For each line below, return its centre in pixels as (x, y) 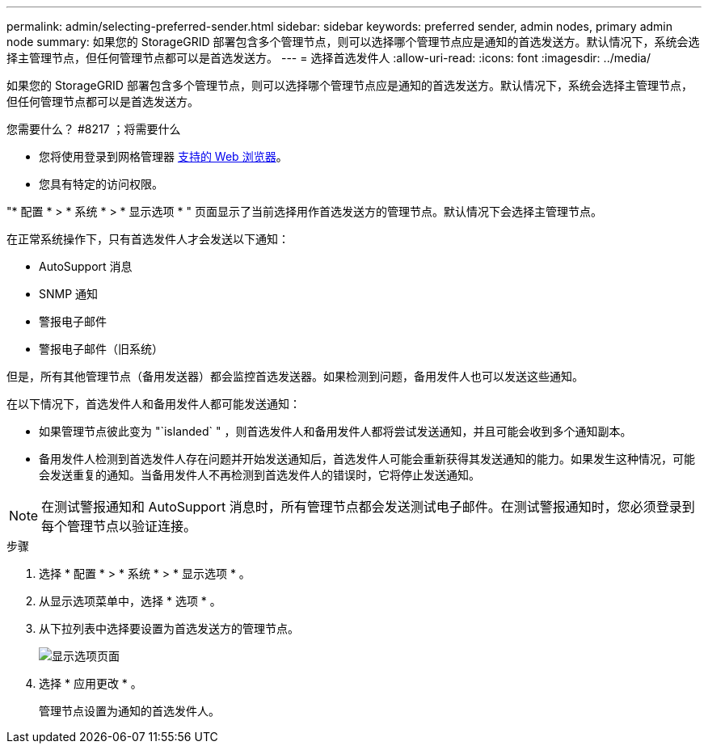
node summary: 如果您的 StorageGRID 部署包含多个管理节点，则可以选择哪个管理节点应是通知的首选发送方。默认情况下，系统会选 (353, 42)
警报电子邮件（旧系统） (101, 349)
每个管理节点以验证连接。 (119, 526)
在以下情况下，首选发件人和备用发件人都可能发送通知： (154, 404)
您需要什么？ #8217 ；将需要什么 (94, 129)
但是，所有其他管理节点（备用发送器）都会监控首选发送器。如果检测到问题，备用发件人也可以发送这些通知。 (295, 376)
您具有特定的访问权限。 (101, 184)
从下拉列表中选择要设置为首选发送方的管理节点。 (169, 628)
